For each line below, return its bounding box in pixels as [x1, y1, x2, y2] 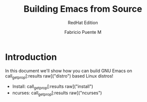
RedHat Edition [68, 20, 98, 25]
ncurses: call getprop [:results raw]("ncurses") [12, 90, 102, 97]
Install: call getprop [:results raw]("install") [12, 83, 94, 91]
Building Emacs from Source [24, 3, 142, 15]
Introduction [5, 51, 57, 62]
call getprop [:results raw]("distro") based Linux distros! [5, 73, 113, 80]
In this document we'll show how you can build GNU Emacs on [5, 68, 132, 74]
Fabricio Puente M [64, 29, 102, 35]
